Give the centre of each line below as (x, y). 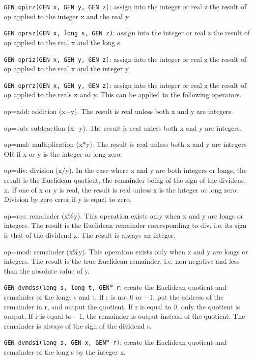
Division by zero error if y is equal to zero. (68, 199)
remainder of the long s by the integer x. (65, 352)
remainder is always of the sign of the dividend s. (78, 325)
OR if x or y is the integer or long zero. (63, 153)
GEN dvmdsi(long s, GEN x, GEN (55, 343)
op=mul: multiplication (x (43, 144)
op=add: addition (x (35, 111)
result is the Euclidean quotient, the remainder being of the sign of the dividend (125, 180)
